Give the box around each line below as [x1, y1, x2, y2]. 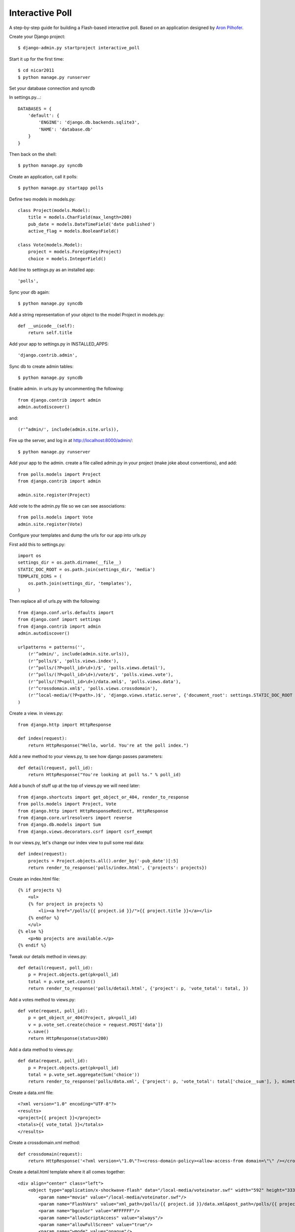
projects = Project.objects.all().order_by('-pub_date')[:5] [28, 858, 179, 863]
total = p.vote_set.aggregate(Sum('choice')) [28, 1072, 140, 1078]
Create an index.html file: [9, 876, 60, 882]
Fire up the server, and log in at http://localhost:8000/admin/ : [9, 438, 133, 444]
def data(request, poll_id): [18, 1058, 88, 1064]
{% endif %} [18, 943, 47, 948]
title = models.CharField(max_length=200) [28, 214, 132, 220]
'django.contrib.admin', [18, 352, 78, 358]
